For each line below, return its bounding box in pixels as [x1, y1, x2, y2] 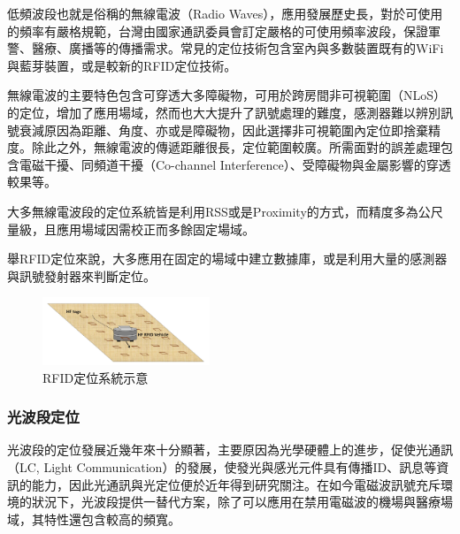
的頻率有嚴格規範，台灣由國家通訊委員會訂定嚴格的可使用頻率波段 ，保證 [7, 21, 428, 40]
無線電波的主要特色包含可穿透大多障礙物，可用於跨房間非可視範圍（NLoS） [7, 86, 447, 104]
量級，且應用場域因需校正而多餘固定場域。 [7, 219, 255, 238]
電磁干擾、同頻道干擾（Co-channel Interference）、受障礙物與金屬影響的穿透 [19, 155, 451, 173]
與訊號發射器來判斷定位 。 [7, 266, 156, 285]
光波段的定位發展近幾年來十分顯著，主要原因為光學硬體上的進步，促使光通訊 [7, 440, 453, 459]
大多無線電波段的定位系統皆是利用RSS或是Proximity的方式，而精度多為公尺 [7, 202, 443, 220]
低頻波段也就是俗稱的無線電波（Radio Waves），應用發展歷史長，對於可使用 [7, 4, 443, 22]
